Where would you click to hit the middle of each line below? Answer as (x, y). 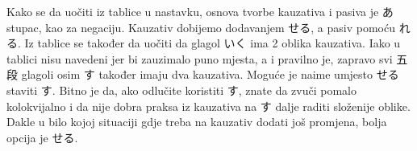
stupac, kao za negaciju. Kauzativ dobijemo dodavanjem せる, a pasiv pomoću (201, 27)
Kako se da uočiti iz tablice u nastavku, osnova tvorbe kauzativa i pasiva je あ (200, 11)
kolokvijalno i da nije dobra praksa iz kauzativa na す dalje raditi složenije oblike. (208, 106)
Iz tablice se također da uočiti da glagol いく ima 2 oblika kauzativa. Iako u (213, 43)
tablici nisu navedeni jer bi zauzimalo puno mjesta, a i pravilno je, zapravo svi (200, 58)
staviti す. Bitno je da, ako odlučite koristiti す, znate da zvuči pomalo (181, 90)
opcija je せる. (42, 137)
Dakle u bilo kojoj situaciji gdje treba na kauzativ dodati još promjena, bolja (197, 122)
